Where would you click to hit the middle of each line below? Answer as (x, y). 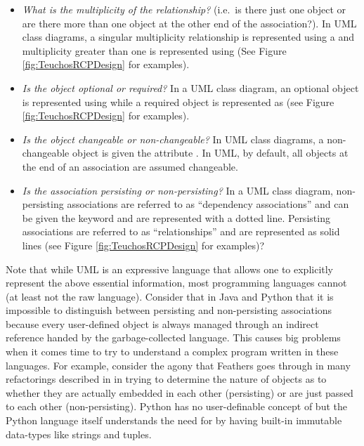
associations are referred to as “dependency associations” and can (208, 204)
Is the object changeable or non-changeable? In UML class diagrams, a (173, 139)
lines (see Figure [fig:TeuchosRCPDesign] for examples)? (143, 245)
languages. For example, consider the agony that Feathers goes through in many (178, 365)
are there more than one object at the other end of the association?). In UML (189, 23)
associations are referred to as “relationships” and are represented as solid (181, 231)
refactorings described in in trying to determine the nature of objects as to (166, 379)
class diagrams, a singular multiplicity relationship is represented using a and (188, 37)
